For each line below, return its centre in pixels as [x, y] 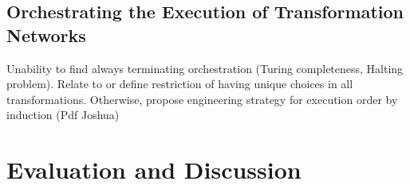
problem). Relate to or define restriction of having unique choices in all [180, 84]
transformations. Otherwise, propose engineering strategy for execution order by [202, 99]
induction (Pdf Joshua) [63, 115]
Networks [46, 35]
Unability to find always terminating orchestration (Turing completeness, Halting [205, 68]
